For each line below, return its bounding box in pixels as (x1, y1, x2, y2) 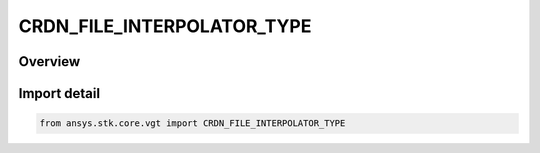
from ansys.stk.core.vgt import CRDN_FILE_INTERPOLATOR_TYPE (39, 118, 346, 129)
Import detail (18, 85, 100, 102)
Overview (18, 53, 81, 70)
